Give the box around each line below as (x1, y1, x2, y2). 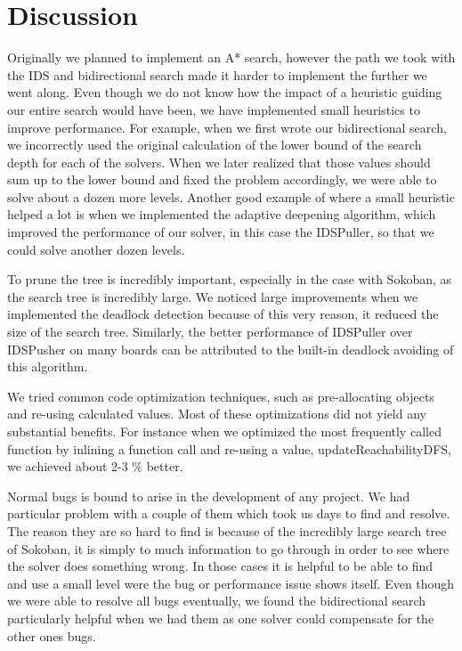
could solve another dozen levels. (7, 240, 185, 258)
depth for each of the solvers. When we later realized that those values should (7, 152, 431, 171)
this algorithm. (7, 357, 88, 376)
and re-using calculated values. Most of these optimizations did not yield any (7, 404, 426, 423)
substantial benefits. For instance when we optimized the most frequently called (7, 422, 442, 440)
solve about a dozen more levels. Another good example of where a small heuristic (7, 187, 455, 206)
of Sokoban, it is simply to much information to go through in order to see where (7, 539, 450, 557)
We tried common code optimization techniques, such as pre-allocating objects (7, 387, 434, 405)
